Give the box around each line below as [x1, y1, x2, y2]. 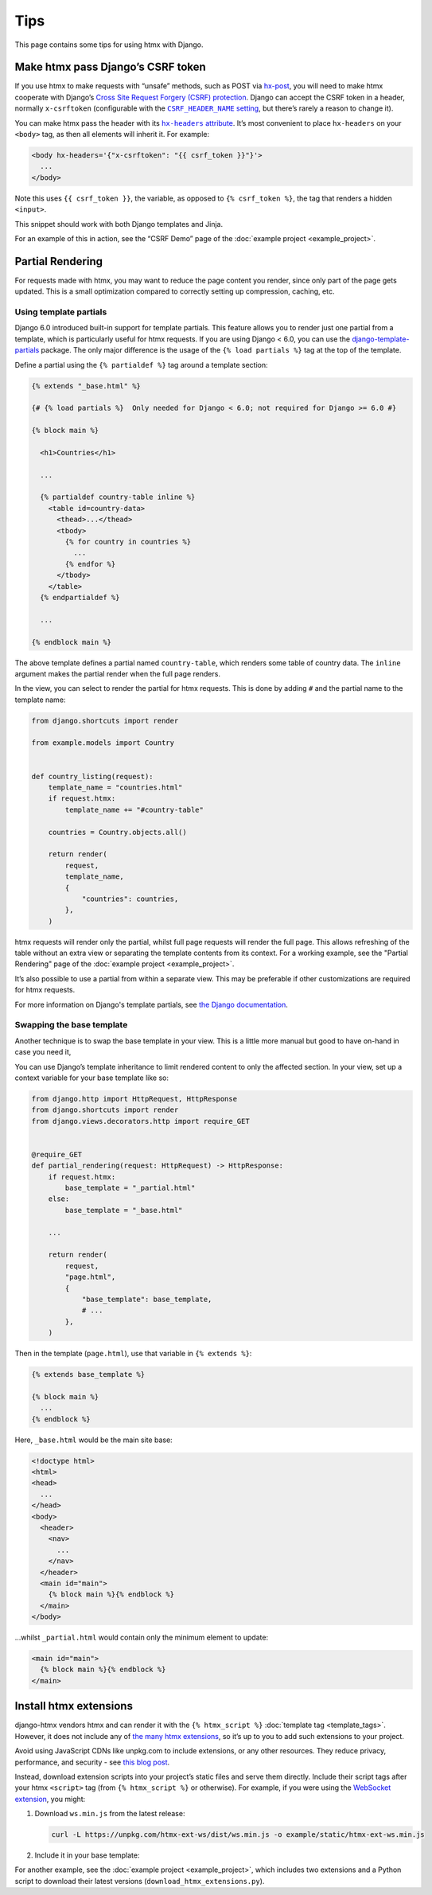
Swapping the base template [14, 1020, 128, 1031]
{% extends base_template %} [31, 1370, 146, 1379]
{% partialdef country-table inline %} [40, 493, 196, 501]
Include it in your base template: [34, 1850, 140, 1860]
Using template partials [14, 306, 107, 318]
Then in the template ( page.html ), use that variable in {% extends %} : [14, 1349, 252, 1359]
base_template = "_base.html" [64, 1206, 183, 1215]
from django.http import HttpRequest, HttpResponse [31, 1094, 238, 1103]
